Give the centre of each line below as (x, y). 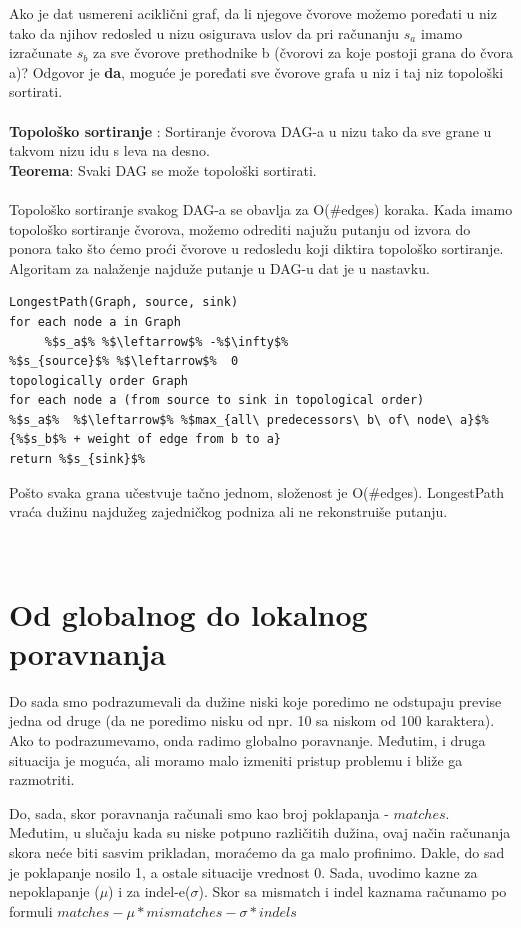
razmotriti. (42, 779)
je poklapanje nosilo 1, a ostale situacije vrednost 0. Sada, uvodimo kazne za (243, 871)
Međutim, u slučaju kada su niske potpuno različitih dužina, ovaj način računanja (260, 832)
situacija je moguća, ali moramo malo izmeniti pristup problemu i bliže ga (236, 759)
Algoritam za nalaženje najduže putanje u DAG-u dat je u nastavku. (219, 267)
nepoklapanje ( (54, 891)
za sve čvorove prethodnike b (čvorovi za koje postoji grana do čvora (302, 52)
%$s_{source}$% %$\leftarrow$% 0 (124, 361)
